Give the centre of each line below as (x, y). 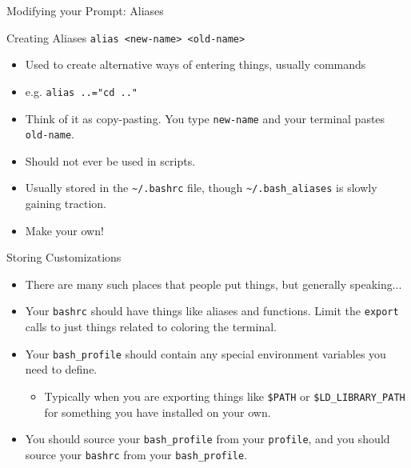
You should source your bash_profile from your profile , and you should (207, 439)
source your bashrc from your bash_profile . (136, 454)
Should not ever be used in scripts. (110, 160)
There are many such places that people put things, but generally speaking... (213, 284)
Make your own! (64, 230)
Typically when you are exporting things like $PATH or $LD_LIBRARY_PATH (225, 396)
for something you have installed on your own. (158, 412)
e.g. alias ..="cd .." (82, 91)
